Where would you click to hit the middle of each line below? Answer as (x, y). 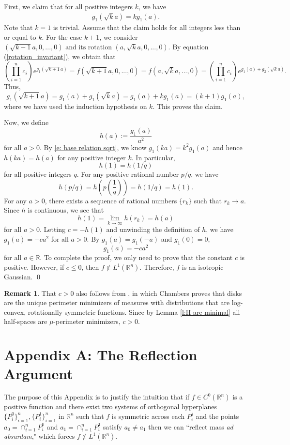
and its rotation (89, 47)
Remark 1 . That (30, 293)
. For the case (62, 37)
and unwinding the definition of (153, 229)
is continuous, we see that (66, 210)
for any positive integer (92, 157)
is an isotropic (203, 267)
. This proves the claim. (188, 106)
